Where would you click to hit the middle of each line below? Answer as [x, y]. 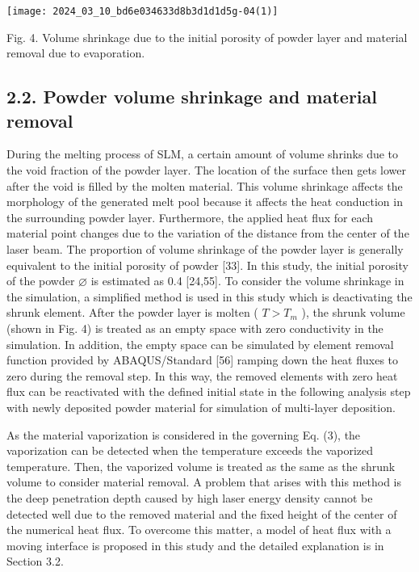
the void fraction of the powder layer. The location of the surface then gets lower [206, 170]
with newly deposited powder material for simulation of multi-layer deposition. [201, 407]
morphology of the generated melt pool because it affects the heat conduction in [205, 202]
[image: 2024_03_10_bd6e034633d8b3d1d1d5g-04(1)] [142, 11]
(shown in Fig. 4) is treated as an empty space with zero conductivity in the [195, 328]
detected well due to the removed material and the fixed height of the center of [202, 513]
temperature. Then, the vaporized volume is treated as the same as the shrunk [201, 466]
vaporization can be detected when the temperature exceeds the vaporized [190, 450]
